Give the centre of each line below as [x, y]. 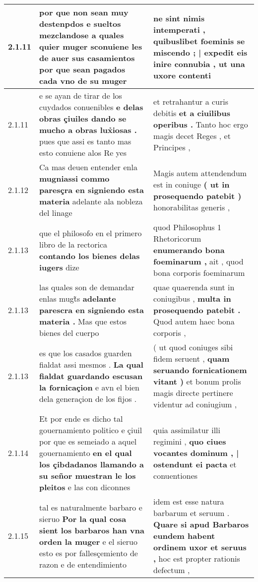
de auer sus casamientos [87, 58]
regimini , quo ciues [190, 441]
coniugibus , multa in [192, 298]
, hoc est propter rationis [197, 558]
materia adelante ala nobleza [91, 201]
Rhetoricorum [177, 238]
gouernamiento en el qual [86, 453]
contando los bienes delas [90, 256]
